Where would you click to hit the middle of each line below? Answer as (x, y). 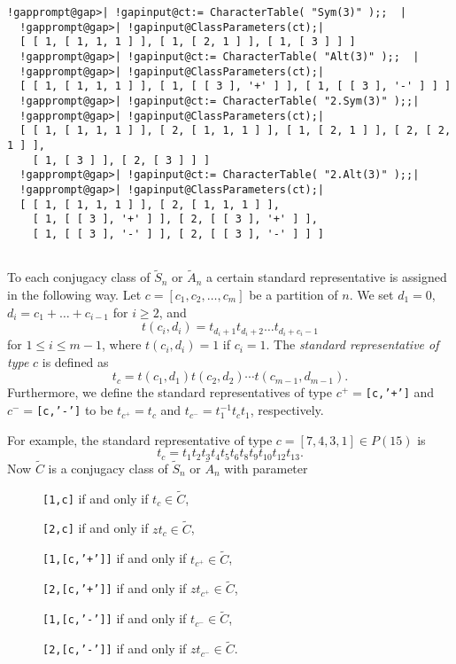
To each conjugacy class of (79, 277)
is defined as (75, 361)
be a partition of (294, 294)
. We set (371, 294)
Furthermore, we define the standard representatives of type (170, 392)
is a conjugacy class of (108, 469)
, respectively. (287, 410)
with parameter (266, 469)
